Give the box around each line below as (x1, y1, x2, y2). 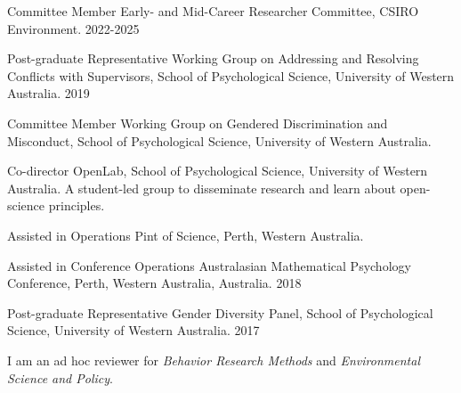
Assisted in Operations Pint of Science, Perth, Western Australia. (7, 225, 364, 244)
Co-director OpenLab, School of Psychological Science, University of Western (7, 161, 428, 180)
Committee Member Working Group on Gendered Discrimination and (7, 113, 388, 132)
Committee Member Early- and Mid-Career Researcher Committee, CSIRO (7, 2, 419, 20)
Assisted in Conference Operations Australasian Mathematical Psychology (7, 256, 411, 274)
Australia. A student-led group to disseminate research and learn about (7, 178, 396, 197)
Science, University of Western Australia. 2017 (7, 321, 260, 340)
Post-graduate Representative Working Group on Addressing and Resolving (7, 49, 419, 68)
